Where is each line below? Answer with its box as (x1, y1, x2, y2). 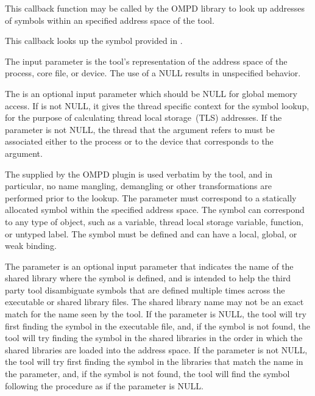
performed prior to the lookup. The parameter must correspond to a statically (5, 191, 297, 204)
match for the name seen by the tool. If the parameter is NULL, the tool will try (5, 308, 306, 320)
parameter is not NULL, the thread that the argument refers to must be (5, 123, 275, 135)
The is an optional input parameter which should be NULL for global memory (5, 87, 297, 99)
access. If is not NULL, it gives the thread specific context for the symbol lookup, (5, 99, 310, 112)
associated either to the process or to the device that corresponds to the (5, 135, 274, 148)
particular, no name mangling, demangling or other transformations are (5, 179, 272, 192)
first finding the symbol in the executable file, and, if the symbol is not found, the (5, 319, 310, 332)
